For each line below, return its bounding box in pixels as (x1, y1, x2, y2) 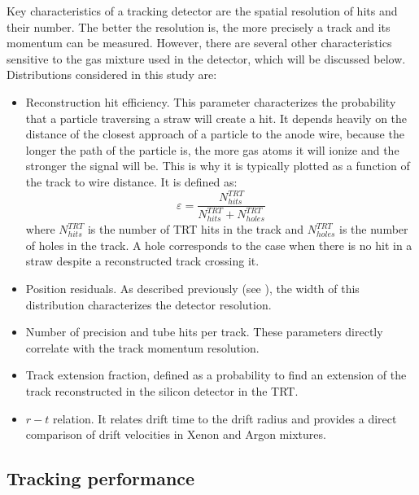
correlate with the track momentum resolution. (25, 339, 260, 356)
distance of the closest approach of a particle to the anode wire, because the (25, 125, 404, 142)
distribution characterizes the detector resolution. (25, 296, 272, 313)
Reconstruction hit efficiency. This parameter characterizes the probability (25, 93, 396, 110)
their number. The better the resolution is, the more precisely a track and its (7, 18, 391, 35)
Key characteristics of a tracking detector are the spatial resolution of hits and (7, 2, 398, 19)
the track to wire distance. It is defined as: (25, 173, 238, 190)
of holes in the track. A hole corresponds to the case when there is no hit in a (25, 236, 412, 253)
